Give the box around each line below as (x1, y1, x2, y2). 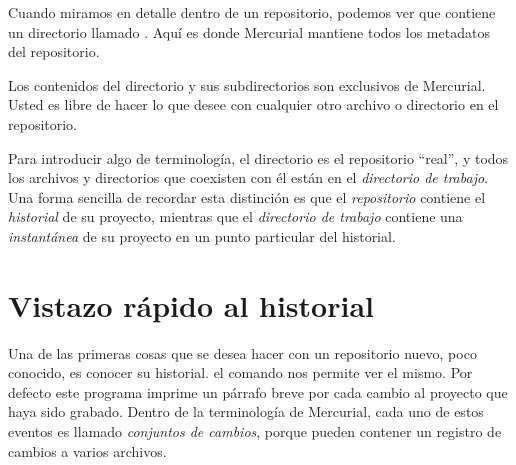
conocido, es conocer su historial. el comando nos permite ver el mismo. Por (8, 362, 473, 383)
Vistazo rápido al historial (8, 284, 374, 325)
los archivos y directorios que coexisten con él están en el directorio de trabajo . (8, 167, 488, 188)
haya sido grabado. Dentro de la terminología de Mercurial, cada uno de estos (8, 401, 484, 422)
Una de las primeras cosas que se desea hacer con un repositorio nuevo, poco (8, 342, 477, 363)
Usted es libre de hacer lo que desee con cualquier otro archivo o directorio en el (8, 94, 499, 115)
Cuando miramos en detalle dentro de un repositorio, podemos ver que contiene (8, 2, 496, 22)
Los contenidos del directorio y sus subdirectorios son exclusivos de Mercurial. (8, 74, 486, 95)
